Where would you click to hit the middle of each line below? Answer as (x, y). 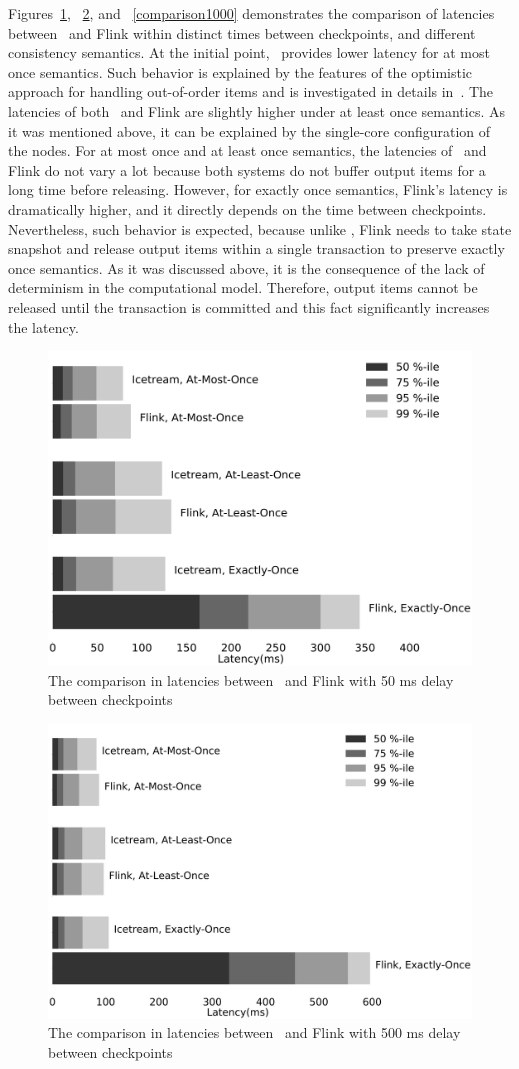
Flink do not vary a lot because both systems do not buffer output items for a (247, 169)
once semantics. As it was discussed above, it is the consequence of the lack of (246, 267)
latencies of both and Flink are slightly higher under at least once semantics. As (256, 110)
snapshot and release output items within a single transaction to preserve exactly (256, 248)
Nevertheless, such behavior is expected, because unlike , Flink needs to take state (260, 228)
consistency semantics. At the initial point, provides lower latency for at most (249, 52)
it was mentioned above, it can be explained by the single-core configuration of (249, 130)
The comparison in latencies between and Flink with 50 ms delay (251, 679)
